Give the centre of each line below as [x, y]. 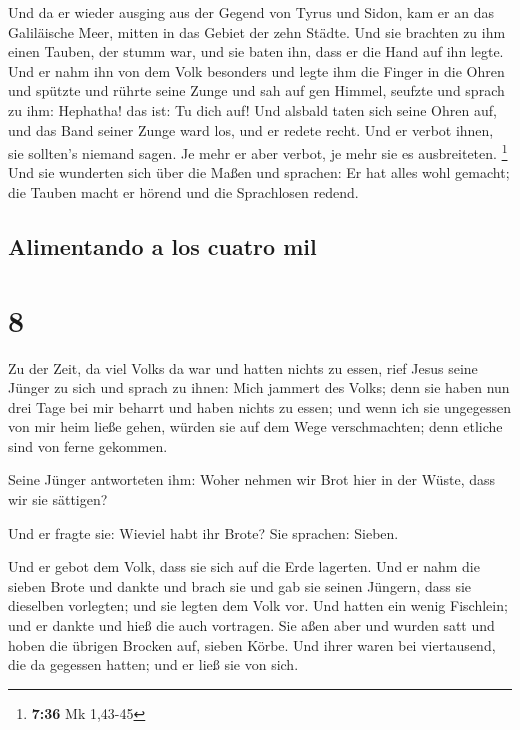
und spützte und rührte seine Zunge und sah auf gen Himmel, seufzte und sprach [256, 90]
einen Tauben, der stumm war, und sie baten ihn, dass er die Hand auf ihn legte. [256, 51]
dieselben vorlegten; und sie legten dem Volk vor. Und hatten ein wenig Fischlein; [258, 605]
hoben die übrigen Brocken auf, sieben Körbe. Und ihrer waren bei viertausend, [252, 644]
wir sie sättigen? [58, 499]
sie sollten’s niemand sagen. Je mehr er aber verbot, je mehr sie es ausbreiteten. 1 [258, 151]
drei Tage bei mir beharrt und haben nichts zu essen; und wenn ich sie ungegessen [260, 406]
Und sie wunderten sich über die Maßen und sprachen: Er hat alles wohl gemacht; [259, 172]
